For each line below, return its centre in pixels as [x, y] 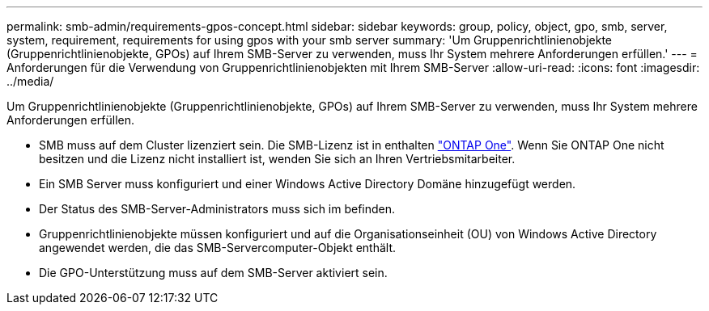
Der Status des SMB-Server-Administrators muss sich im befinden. [217, 209]
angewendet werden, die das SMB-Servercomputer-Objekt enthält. [218, 248]
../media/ [30, 81]
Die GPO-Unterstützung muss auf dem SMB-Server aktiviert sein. [213, 273]
